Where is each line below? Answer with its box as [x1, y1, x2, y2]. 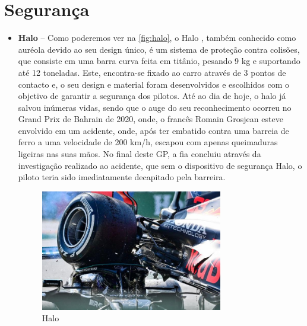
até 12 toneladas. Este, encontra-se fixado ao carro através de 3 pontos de [18, 66, 286, 78]
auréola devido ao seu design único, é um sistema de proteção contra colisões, [18, 43, 300, 55]
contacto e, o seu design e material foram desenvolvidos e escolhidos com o [18, 78, 290, 90]
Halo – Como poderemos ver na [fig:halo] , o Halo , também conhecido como [18, 31, 296, 44]
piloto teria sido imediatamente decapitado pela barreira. [18, 171, 226, 183]
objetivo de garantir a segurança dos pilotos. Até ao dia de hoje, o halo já [18, 90, 286, 102]
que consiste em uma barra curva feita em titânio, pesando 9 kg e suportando [18, 55, 300, 67]
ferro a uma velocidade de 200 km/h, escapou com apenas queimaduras [18, 136, 278, 148]
